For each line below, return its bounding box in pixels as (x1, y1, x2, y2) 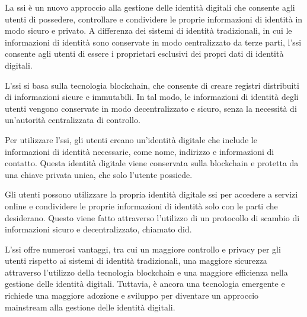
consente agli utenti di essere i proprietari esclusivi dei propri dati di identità (5, 47, 284, 60)
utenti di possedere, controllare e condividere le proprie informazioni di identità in (5, 12, 303, 25)
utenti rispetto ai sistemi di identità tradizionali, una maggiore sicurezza (5, 254, 267, 267)
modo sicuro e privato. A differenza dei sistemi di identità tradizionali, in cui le (5, 24, 292, 37)
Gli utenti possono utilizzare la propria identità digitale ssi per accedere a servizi (5, 188, 298, 200)
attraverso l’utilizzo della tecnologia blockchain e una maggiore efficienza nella (5, 266, 288, 278)
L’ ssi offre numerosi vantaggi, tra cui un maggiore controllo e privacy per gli (5, 242, 281, 255)
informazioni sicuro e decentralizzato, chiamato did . (5, 223, 192, 235)
